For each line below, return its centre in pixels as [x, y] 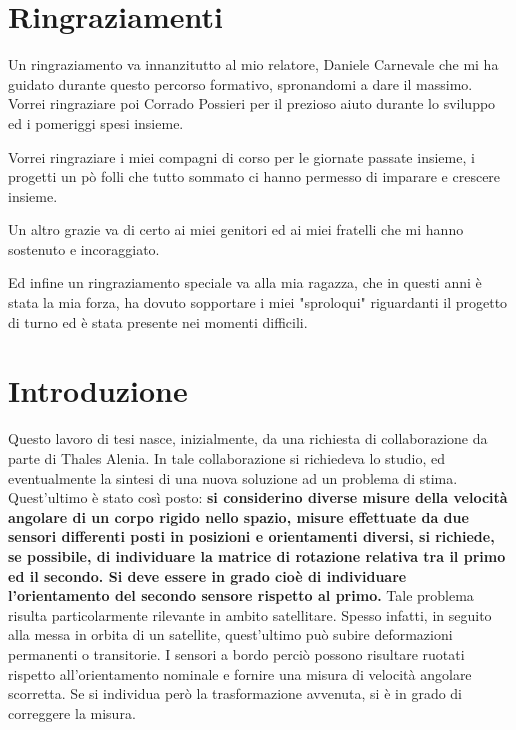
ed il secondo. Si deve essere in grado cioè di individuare [207, 575]
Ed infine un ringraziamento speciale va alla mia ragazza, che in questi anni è [245, 282]
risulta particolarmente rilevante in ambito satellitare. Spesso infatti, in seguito [250, 614]
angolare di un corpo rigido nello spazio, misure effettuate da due [238, 516]
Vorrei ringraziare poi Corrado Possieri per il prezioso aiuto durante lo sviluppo [252, 103]
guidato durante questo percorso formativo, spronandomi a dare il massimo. [240, 83]
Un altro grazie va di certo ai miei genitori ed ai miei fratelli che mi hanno [236, 229]
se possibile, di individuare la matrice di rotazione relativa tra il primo [257, 555]
